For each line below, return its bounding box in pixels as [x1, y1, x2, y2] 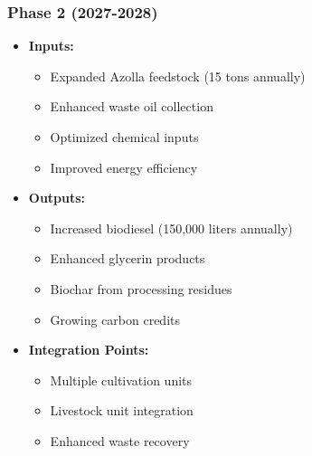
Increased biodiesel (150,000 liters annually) [50, 218, 293, 237]
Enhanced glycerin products [50, 249, 205, 268]
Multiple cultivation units [50, 370, 193, 389]
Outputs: [28, 188, 86, 207]
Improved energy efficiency [50, 157, 198, 176]
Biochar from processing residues [50, 279, 232, 298]
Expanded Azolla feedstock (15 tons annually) [50, 66, 306, 85]
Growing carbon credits [50, 309, 181, 328]
